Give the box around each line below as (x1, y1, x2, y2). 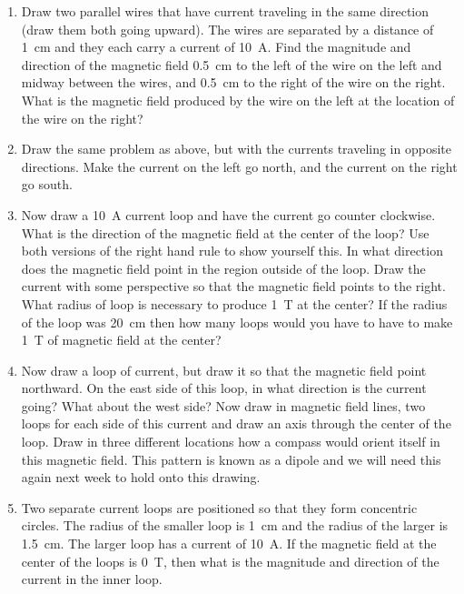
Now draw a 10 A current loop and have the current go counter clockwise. (21, 205, 436, 224)
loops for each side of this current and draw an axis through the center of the (21, 414, 451, 433)
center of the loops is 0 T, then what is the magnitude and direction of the (21, 551, 439, 570)
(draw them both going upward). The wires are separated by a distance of (21, 19, 434, 38)
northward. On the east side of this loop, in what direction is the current (21, 378, 427, 398)
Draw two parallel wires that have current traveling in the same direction (21, 2, 429, 20)
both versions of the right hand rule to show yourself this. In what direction (21, 241, 443, 260)
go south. (21, 175, 73, 194)
